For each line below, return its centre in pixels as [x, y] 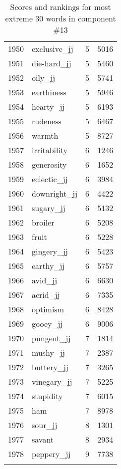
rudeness [47, 121]
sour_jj [45, 425]
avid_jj [45, 280]
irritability [50, 150]
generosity [49, 164]
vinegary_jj [52, 381]
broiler [43, 222]
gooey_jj [47, 324]
